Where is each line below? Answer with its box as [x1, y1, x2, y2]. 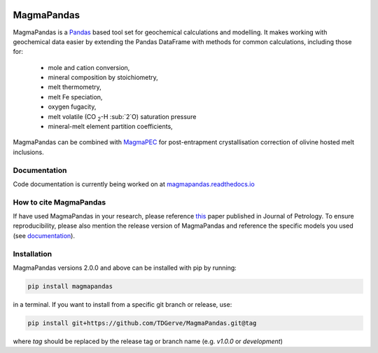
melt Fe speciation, [48, 92, 103, 101]
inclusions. [13, 148, 45, 156]
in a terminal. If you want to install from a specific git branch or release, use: [13, 300, 232, 308]
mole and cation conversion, [48, 63, 130, 71]
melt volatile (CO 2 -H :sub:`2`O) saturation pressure [48, 112, 197, 123]
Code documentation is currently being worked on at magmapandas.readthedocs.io [13, 179, 255, 188]
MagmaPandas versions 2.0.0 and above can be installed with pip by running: [13, 263, 237, 272]
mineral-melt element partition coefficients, [48, 123, 173, 131]
